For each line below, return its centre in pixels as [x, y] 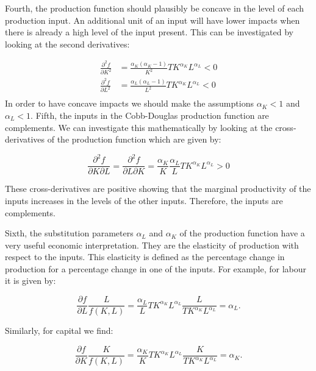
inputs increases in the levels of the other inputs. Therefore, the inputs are [144, 200]
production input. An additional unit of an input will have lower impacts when [153, 20]
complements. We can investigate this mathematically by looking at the [139, 127]
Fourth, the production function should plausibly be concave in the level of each [155, 8]
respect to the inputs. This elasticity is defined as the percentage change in [145, 257]
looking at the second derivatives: [67, 44]
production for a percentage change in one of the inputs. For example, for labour [156, 268]
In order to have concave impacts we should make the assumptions [129, 103]
